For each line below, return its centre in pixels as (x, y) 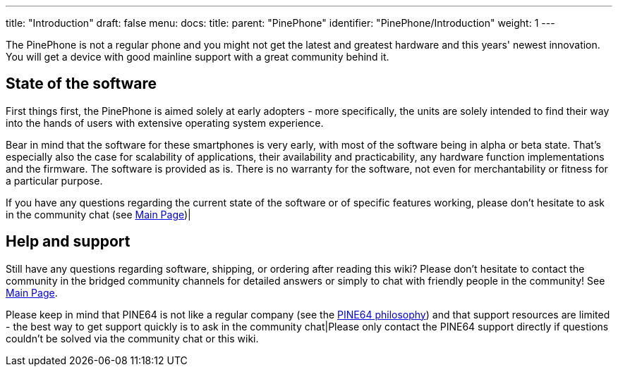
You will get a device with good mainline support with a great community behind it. (198, 57)
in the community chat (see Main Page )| (98, 214)
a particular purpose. (54, 180)
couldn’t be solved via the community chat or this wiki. (132, 338)
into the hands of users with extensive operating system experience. (165, 123)
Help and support (68, 242)
